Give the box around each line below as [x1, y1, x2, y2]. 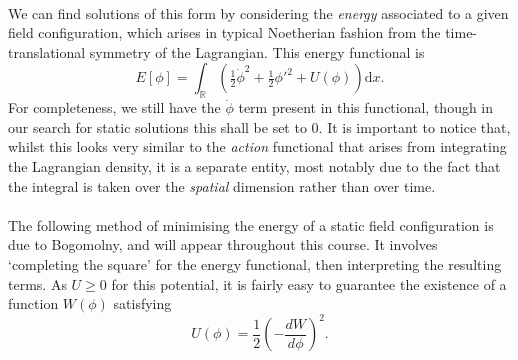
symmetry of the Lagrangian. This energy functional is [89, 41, 425, 62]
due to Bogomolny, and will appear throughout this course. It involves [8, 234, 438, 255]
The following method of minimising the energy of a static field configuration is [8, 214, 494, 235]
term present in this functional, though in [238, 97, 494, 118]
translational [8, 41, 86, 62]
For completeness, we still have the [8, 97, 221, 118]
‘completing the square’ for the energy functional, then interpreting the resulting [8, 253, 502, 274]
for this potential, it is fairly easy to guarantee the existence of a [111, 273, 507, 294]
